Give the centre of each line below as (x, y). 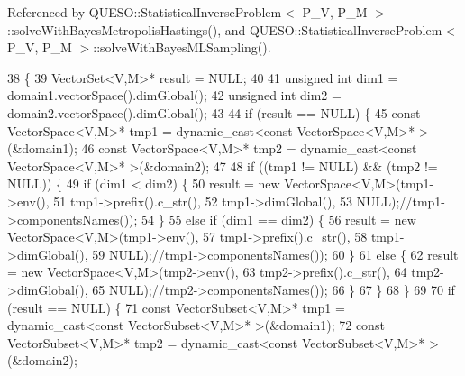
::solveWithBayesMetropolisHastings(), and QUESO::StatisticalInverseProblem (225, 29)
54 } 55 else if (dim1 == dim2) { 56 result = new (279, 219)
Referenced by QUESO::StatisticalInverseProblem (145, 12)
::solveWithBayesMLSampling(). (182, 47)
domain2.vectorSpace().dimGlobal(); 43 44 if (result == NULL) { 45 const (214, 112)
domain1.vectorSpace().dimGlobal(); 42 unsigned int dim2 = (174, 95)
